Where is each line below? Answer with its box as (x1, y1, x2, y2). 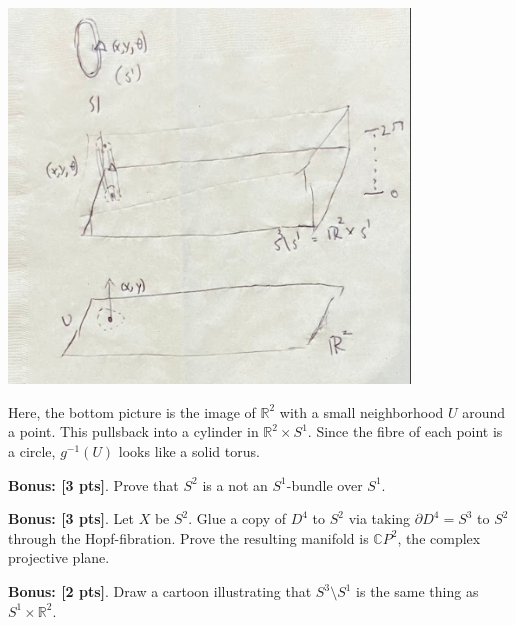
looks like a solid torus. (118, 441, 260, 462)
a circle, (8, 441, 56, 462)
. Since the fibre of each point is (307, 421, 503, 442)
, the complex (397, 527, 481, 548)
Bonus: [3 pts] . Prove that (8, 474, 179, 495)
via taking (348, 508, 411, 529)
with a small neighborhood (279, 401, 444, 422)
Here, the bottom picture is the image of (8, 401, 256, 422)
